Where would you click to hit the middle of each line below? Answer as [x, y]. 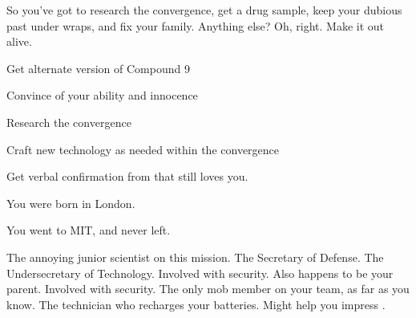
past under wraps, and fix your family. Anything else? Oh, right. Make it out [196, 25]
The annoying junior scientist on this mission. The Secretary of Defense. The [195, 257]
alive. [19, 41]
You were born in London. [71, 203]
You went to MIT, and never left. [89, 230]
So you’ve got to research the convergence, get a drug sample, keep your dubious [204, 10]
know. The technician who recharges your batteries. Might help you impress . [196, 304]
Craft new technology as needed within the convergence [143, 149]
